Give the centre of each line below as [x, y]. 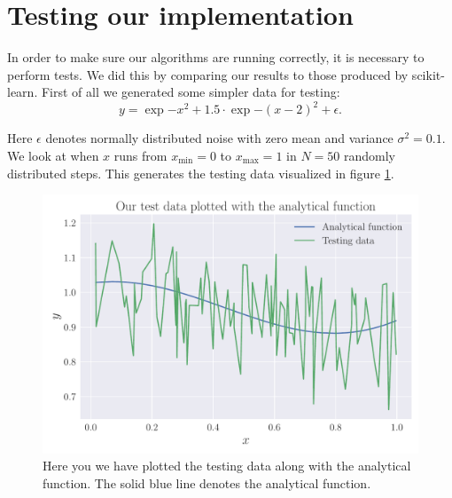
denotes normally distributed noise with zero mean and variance [219, 138]
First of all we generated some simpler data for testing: [191, 92]
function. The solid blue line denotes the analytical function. [207, 482]
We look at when [53, 155]
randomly [369, 155]
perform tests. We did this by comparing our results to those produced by [208, 74]
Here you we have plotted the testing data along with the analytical [227, 466]
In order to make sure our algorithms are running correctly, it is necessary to [216, 57]
